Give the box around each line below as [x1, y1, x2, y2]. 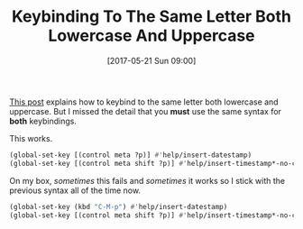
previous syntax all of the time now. [9, 185, 142, 196]
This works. [9, 133, 53, 143]
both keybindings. [9, 115, 77, 126]
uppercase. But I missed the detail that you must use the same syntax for [9, 105, 282, 116]
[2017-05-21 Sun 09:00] [106, 55, 197, 66]
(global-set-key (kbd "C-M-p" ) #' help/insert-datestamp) [9, 202, 228, 211]
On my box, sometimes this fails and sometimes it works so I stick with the [9, 175, 286, 186]
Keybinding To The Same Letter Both [12, 6, 291, 27]
